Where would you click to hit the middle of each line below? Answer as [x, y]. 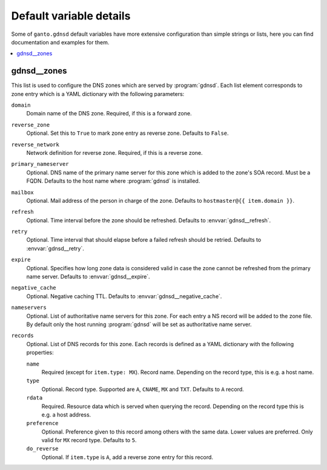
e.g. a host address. [66, 414]
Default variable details [71, 16]
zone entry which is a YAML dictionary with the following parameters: [98, 94]
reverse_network [35, 145]
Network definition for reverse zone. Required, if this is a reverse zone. [114, 152]
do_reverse [42, 449]
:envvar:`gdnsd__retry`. [55, 248]
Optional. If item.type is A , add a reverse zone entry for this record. [127, 457]
